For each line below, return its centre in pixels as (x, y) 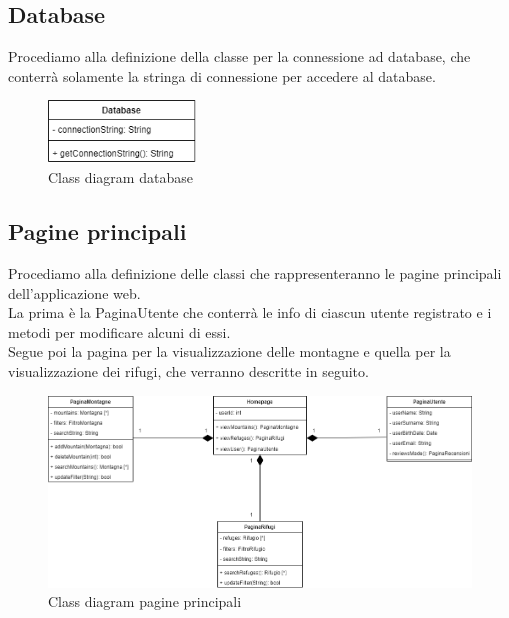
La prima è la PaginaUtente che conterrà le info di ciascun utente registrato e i (250, 312)
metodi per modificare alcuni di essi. (119, 331)
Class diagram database (120, 177)
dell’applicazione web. (74, 292)
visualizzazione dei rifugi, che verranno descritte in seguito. (188, 370)
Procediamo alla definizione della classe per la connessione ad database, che (239, 56)
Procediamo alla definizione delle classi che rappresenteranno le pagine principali (255, 272)
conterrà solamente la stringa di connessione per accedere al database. (222, 75)
